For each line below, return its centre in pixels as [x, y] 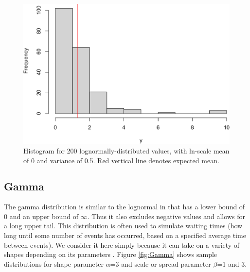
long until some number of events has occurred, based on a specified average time [125, 235]
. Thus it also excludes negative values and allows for [166, 216]
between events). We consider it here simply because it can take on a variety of [122, 245]
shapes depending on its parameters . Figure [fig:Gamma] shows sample [111, 254]
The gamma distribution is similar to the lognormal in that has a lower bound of [125, 207]
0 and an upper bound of [41, 216]
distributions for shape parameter [54, 263]
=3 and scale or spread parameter [161, 263]
